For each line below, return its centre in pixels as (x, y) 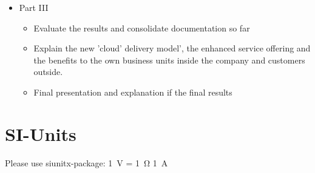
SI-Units (41, 133)
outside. (48, 72)
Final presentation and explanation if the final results (133, 92)
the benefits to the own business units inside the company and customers (169, 60)
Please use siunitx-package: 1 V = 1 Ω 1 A (86, 162)
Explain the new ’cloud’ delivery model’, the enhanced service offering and (172, 48)
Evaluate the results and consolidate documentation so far (142, 28)
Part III (34, 7)
